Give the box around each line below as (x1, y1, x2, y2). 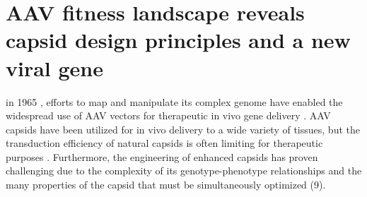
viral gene (6, 53, 104, 82)
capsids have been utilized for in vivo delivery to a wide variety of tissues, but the (6, 121, 360, 136)
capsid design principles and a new (6, 25, 351, 54)
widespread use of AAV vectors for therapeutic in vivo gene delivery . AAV (6, 108, 331, 123)
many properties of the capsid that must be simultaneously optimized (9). (6, 177, 326, 192)
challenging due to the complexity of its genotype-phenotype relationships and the (6, 163, 362, 178)
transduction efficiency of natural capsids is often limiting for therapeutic (6, 136, 323, 150)
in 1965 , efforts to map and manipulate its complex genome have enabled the (6, 94, 343, 109)
